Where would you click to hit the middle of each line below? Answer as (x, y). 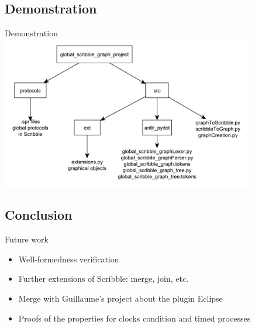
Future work (27, 239)
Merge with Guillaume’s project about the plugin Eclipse (120, 298)
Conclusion (39, 215)
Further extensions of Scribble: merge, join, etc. (104, 279)
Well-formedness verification (69, 259)
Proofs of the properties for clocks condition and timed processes (135, 318)
